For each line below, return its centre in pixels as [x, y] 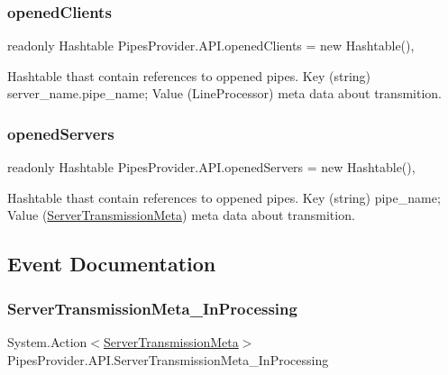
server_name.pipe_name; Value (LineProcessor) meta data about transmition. [224, 93]
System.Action [47, 342]
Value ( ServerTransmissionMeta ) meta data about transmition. [181, 215]
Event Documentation [112, 264]
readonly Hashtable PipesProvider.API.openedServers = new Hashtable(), [211, 167]
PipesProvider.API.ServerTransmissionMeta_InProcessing [168, 359]
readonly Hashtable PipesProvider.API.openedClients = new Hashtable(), [211, 46]
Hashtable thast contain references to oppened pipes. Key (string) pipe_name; [224, 197]
